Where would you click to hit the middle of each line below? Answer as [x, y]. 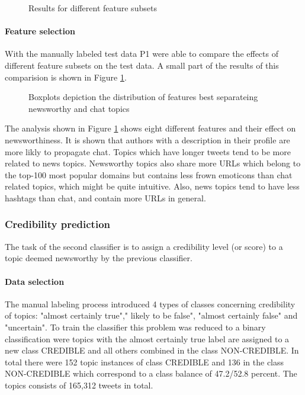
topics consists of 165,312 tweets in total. [79, 385]
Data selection [35, 281]
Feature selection [40, 31]
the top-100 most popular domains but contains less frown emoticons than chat [149, 174]
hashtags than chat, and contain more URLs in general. [105, 197]
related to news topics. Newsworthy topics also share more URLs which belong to [153, 163]
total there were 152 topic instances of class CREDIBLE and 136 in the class [145, 362]
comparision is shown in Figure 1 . [66, 77]
